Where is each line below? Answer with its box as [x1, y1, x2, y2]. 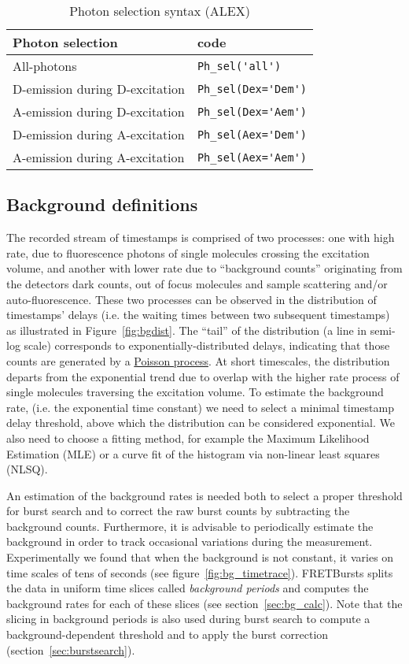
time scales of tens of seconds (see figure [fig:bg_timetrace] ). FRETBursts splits [6, 564, 393, 581]
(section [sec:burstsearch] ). [6, 641, 135, 658]
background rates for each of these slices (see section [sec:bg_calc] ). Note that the [6, 595, 403, 611]
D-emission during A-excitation [13, 125, 185, 143]
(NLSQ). [6, 461, 48, 477]
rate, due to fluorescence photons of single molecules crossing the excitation [6, 244, 370, 261]
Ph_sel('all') [197, 59, 282, 72]
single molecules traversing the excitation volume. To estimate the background [6, 384, 384, 400]
